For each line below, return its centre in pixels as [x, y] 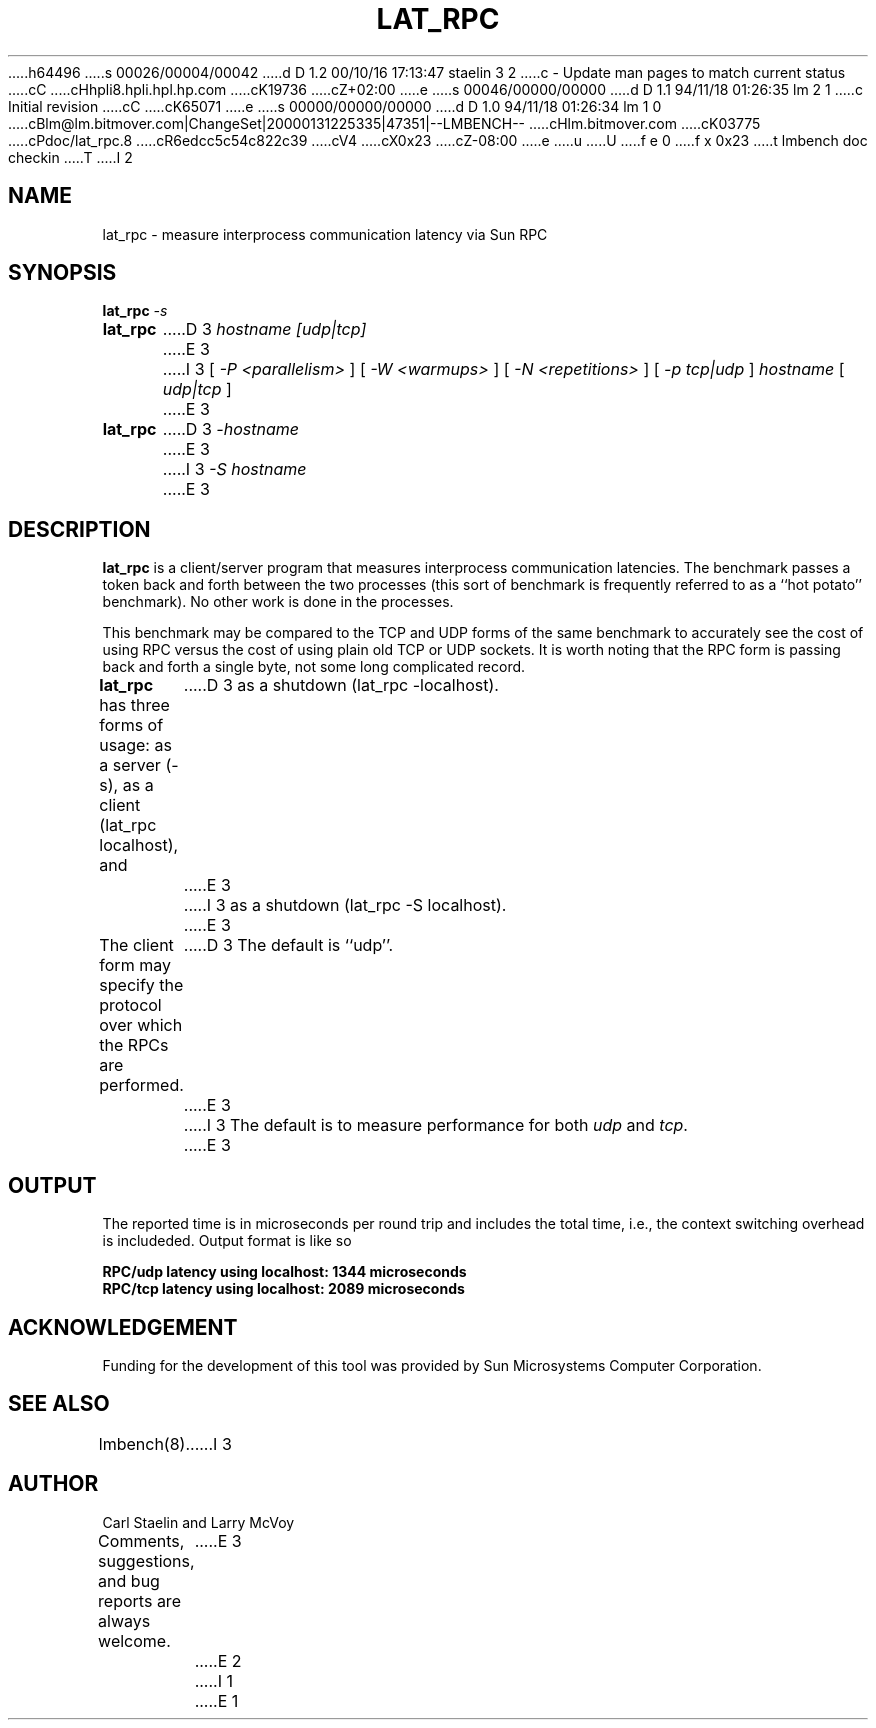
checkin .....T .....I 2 [70, 157]
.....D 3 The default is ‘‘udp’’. [288, 945]
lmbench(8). [144, 1443]
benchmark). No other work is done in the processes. [278, 602]
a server [130, 765]
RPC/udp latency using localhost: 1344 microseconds [284, 1272]
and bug [129, 1580]
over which [141, 1025]
